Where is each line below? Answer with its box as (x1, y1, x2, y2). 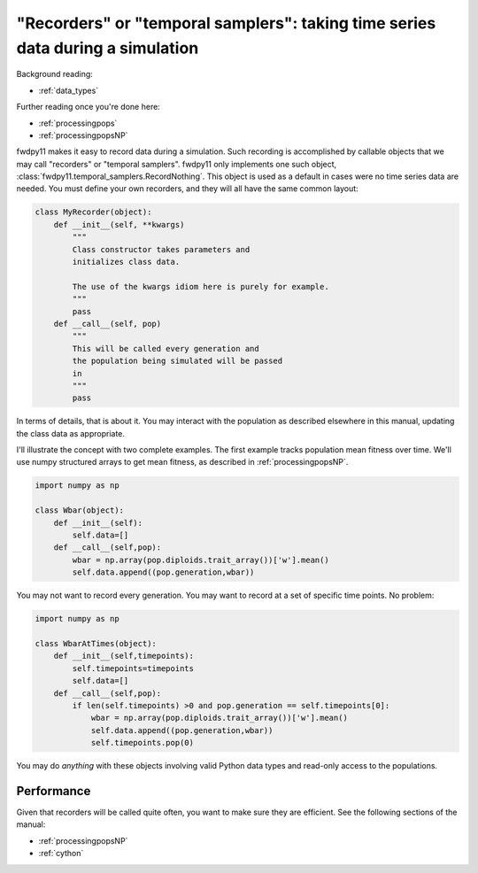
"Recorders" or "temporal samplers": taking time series (16, 13, 436, 33)
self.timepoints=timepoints (72, 663, 195, 673)
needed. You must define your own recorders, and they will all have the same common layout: (16, 183, 358, 194)
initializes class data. (72, 257, 181, 267)
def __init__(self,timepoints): (53, 651, 195, 661)
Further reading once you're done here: (16, 102, 161, 112)
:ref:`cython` (38, 848, 84, 859)
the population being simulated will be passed (72, 356, 283, 367)
